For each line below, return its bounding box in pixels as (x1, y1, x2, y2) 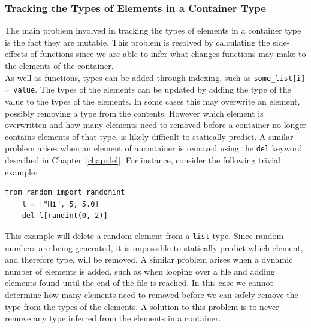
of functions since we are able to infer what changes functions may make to (30, 47, 306, 60)
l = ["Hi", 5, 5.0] (22, 199, 99, 208)
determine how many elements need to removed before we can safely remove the (5, 288, 298, 300)
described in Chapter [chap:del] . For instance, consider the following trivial (5, 153, 280, 166)
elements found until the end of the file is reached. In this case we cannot (5, 276, 273, 289)
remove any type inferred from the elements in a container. (5, 312, 221, 324)
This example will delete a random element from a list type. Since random (5, 229, 284, 241)
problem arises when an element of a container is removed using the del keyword (5, 142, 303, 154)
